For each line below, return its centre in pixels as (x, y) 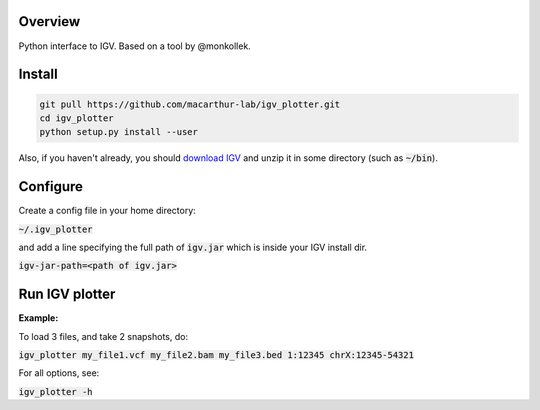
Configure (51, 186)
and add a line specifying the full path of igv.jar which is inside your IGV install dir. (193, 247)
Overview (49, 21)
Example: (38, 318)
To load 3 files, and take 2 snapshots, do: (103, 336)
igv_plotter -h (56, 391)
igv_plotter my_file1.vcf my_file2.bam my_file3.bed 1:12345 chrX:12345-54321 (216, 355)
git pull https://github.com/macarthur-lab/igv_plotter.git (190, 104)
